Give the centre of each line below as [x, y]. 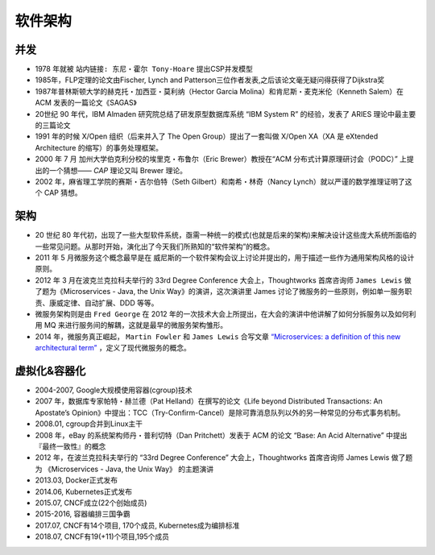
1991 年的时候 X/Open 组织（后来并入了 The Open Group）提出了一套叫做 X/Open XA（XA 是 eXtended [207, 136]
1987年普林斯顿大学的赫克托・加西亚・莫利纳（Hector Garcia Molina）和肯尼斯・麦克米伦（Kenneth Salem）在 [220, 91]
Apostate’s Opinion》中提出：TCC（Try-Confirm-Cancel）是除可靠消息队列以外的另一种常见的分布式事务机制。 [220, 412]
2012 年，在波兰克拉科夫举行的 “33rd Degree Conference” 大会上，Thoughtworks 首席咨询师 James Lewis [212, 458]
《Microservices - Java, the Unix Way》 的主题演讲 [129, 469]
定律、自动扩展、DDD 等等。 [111, 303]
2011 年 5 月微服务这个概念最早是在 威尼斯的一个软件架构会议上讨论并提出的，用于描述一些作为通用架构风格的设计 [225, 258]
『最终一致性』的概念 [70, 446]
